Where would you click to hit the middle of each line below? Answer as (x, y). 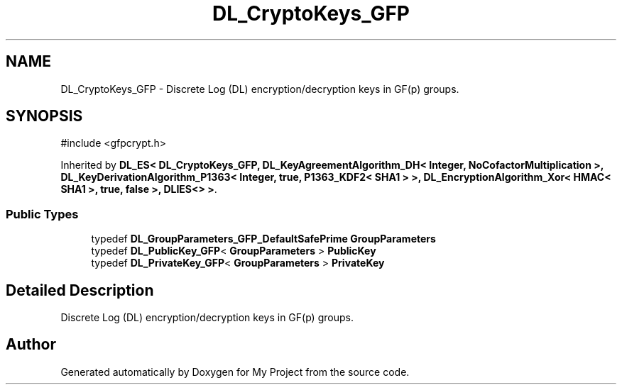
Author (31, 345)
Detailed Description (80, 290)
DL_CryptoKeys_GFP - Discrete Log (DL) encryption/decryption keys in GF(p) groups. (260, 89)
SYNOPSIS (44, 116)
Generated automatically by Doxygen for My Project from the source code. (235, 372)
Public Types (42, 214)
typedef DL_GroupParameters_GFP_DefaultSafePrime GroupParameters (263, 239)
